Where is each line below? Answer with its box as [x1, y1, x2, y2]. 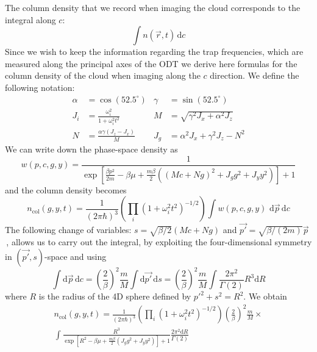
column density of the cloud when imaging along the [5, 69, 201, 82]
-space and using [45, 250, 107, 262]
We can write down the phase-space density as [5, 143, 178, 156]
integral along [5, 13, 56, 26]
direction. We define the [210, 69, 299, 82]
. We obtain [243, 290, 287, 303]
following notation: [5, 81, 75, 93]
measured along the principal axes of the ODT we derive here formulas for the [5, 57, 297, 70]
